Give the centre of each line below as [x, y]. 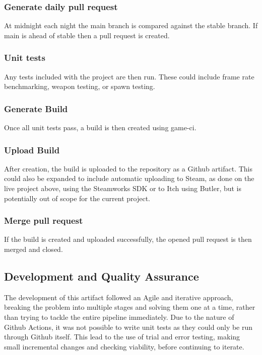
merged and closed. [34, 249]
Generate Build [36, 108]
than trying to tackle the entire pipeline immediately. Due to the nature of [119, 317]
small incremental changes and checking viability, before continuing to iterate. [124, 346]
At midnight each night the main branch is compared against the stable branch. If [131, 25]
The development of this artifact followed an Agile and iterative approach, [119, 297]
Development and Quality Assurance [102, 276]
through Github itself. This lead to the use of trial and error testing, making [122, 337]
